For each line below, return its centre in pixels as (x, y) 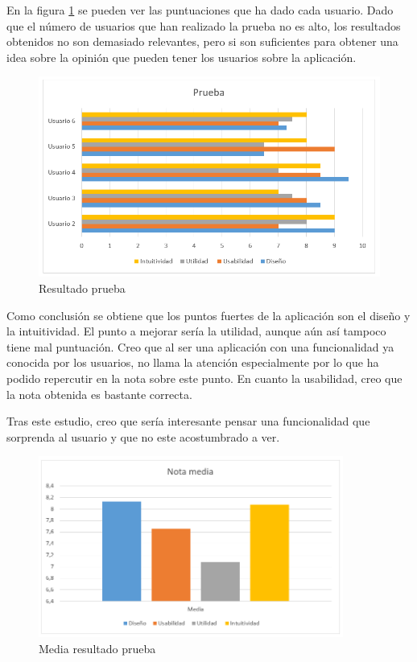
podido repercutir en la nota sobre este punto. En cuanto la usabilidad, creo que (204, 378)
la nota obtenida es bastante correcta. (99, 394)
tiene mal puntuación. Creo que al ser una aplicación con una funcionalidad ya (200, 346)
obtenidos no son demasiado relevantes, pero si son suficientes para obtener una (202, 41)
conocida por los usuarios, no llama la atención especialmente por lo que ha (193, 362)
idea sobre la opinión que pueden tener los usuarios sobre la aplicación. (182, 57)
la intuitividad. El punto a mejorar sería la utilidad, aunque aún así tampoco (196, 331)
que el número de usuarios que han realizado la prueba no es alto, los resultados (204, 25)
